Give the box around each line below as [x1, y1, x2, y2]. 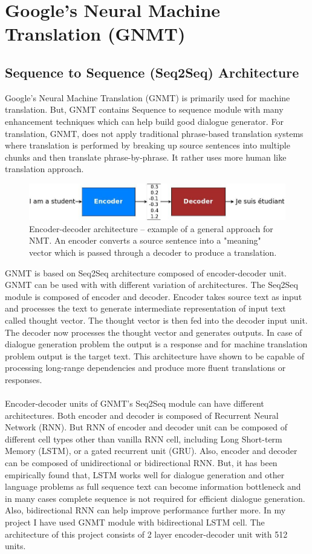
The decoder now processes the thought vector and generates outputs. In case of [5, 325, 302, 338]
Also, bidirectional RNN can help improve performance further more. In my [5, 504, 286, 516]
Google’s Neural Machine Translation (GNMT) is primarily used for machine [5, 91, 290, 104]
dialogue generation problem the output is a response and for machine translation [5, 338, 308, 350]
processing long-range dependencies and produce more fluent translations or [5, 361, 286, 374]
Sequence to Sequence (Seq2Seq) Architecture [5, 62, 299, 81]
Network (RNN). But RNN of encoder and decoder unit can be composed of [5, 421, 288, 433]
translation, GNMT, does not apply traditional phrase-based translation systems [5, 127, 304, 139]
